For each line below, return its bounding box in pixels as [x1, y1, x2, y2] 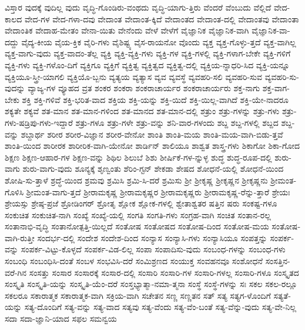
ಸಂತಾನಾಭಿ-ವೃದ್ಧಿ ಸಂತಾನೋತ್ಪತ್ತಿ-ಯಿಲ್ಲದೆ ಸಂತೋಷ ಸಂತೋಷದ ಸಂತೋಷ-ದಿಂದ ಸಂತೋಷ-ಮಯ [5, 220, 269, 232]
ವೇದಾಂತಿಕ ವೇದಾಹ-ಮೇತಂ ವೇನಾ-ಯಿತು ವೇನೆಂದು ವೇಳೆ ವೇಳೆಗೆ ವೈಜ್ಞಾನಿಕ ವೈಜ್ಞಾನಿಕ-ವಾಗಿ [5, 24, 249, 36]
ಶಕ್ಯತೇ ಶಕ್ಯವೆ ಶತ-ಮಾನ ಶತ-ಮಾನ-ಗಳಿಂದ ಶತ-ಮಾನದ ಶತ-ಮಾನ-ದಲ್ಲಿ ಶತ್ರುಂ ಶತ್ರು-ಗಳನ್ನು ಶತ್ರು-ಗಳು [5, 105, 280, 117]
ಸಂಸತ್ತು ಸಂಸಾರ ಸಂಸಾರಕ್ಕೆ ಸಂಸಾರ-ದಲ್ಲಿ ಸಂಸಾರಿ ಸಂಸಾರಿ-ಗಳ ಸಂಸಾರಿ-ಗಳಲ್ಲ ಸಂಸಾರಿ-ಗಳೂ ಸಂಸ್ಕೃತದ [29, 266, 299, 278]
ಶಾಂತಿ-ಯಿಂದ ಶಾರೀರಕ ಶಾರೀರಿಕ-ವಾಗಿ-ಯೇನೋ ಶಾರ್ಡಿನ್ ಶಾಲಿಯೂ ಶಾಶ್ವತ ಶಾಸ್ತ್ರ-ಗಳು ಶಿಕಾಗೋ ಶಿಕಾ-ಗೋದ [5, 139, 300, 152]
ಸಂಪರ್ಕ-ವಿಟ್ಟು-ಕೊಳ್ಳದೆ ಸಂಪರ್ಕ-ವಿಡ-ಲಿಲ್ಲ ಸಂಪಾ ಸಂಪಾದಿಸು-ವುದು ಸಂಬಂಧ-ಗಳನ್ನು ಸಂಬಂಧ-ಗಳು [21, 243, 286, 255]
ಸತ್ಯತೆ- [273, 289, 291, 301]
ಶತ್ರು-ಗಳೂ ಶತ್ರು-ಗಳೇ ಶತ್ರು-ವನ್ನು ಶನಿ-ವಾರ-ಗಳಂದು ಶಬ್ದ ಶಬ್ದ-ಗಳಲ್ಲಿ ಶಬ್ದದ [75, 116, 279, 128]
